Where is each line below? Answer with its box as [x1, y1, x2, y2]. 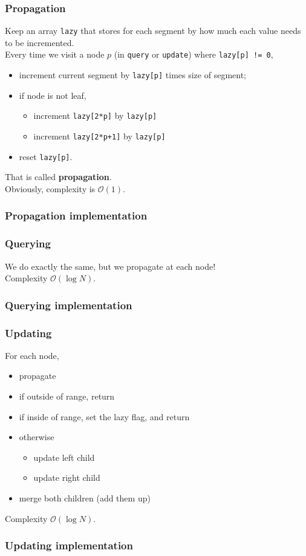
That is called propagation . [5, 170, 112, 183]
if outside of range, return [19, 390, 115, 403]
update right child [33, 471, 100, 484]
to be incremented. [5, 36, 74, 49]
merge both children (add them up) [19, 492, 151, 504]
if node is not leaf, [19, 89, 86, 101]
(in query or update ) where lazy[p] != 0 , [114, 48, 273, 61]
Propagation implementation [5, 208, 148, 223]
